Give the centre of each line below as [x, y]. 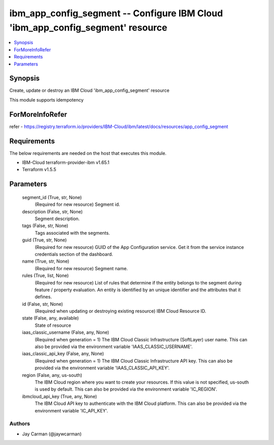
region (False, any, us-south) [52, 375]
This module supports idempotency [46, 100]
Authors [20, 424]
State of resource [53, 325]
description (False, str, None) [53, 211]
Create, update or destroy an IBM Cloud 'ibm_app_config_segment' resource [89, 90]
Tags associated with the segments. [72, 233]
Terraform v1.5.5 [39, 170]
